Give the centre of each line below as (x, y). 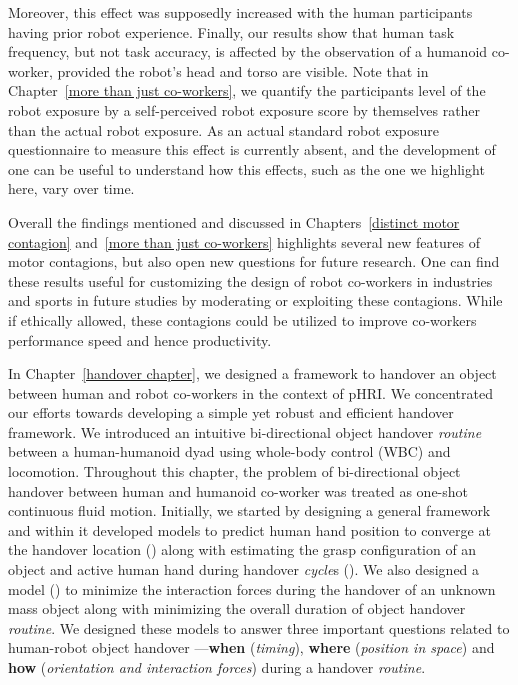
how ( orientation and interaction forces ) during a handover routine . (217, 667)
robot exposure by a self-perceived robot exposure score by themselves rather (244, 109)
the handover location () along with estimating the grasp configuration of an (242, 549)
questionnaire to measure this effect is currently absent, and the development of (252, 149)
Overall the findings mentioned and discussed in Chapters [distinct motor (234, 221)
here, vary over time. (71, 188)
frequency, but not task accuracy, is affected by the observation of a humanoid (248, 51)
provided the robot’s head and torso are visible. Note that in (243, 70)
